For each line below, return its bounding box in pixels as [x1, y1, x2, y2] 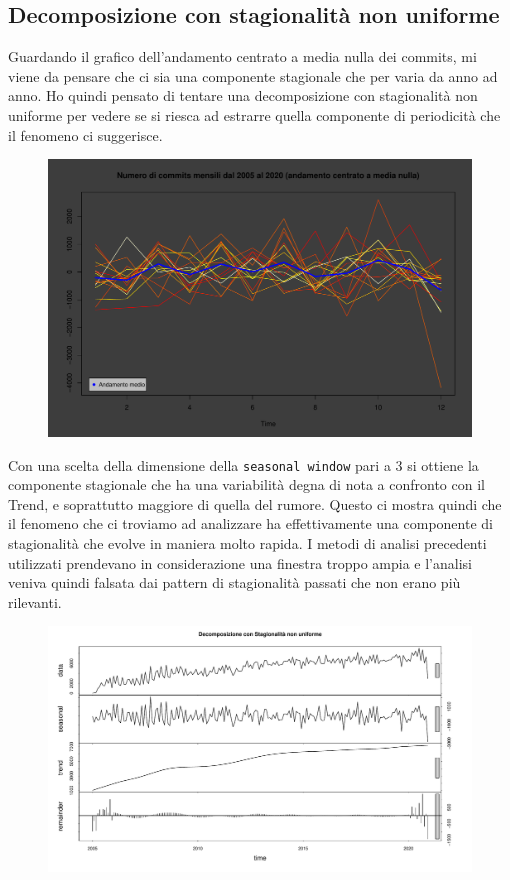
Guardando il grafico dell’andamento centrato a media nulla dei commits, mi [8, 46, 477, 67]
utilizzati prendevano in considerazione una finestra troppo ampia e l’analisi [8, 552, 472, 573]
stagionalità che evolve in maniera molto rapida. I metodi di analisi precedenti [8, 533, 487, 554]
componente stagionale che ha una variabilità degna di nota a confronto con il [8, 474, 485, 495]
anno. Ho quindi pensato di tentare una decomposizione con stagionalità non [8, 85, 478, 106]
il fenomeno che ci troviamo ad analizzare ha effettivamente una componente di [8, 513, 493, 534]
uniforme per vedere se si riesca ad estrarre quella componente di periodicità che [8, 104, 501, 125]
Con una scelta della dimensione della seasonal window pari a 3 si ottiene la [8, 454, 479, 475]
